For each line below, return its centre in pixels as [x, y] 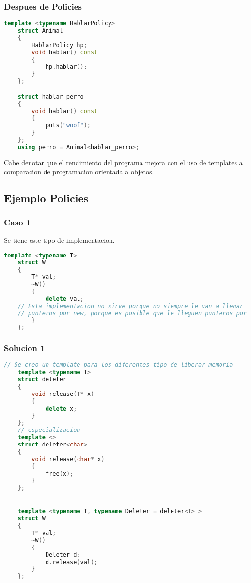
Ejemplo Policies [46, 198]
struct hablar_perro [51, 96]
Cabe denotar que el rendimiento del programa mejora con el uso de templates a [123, 162]
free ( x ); [59, 473]
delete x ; [61, 408]
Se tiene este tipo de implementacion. [59, 240]
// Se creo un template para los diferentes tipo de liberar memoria [118, 365]
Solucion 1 [24, 348]
